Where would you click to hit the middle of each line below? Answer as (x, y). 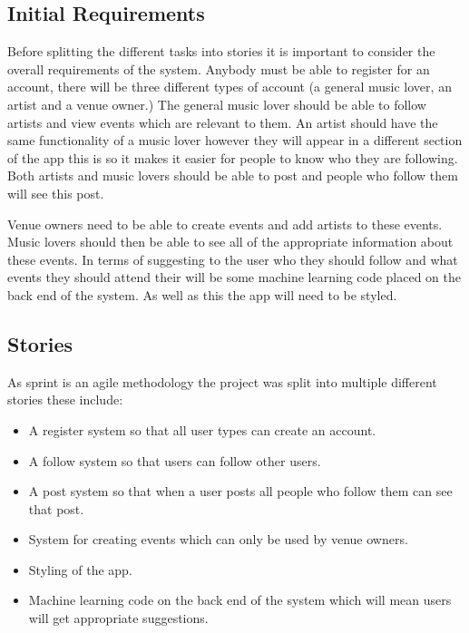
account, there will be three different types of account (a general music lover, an (230, 87)
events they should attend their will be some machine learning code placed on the (234, 277)
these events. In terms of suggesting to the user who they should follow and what (233, 259)
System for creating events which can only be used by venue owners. (218, 539)
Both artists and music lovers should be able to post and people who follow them (233, 175)
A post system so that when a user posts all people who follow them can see (240, 491)
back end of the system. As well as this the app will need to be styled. (202, 294)
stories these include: (65, 399)
